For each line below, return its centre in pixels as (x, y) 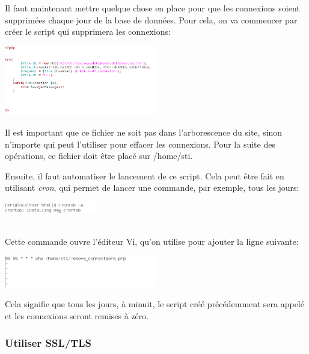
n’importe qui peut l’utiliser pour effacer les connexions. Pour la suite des (140, 144)
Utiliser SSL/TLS (48, 342)
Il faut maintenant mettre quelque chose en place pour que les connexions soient (152, 8)
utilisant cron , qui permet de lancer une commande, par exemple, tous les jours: (152, 187)
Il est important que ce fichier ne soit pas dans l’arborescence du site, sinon (144, 132)
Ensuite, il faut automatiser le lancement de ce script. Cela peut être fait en (145, 175)
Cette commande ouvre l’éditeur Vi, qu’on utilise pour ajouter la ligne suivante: (152, 241)
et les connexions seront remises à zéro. (77, 315)
